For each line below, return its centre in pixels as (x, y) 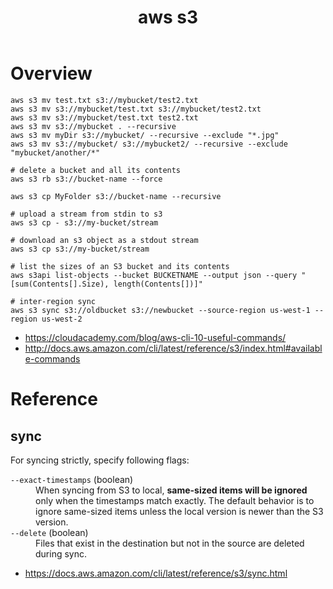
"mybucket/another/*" (55, 152)
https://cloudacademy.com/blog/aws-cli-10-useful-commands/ (155, 337)
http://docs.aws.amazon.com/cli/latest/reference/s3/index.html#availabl (173, 348)
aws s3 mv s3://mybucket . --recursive (93, 126)
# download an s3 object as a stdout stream (104, 240)
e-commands (52, 358)
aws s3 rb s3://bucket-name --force (86, 179)
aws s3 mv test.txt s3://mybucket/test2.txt (104, 100)
